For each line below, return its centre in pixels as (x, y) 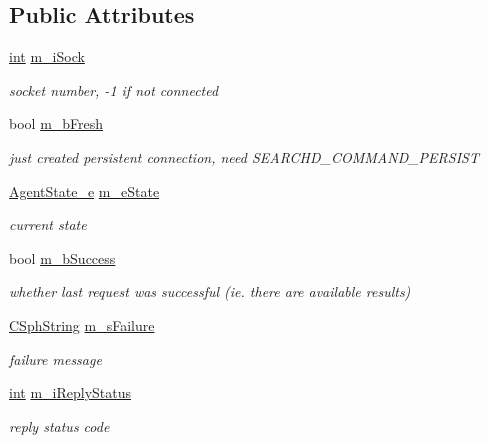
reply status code (59, 425)
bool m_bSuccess (62, 257)
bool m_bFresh (56, 123)
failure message (55, 358)
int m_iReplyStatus (70, 392)
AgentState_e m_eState (84, 190)
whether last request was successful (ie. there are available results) (210, 291)
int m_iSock (47, 56)
